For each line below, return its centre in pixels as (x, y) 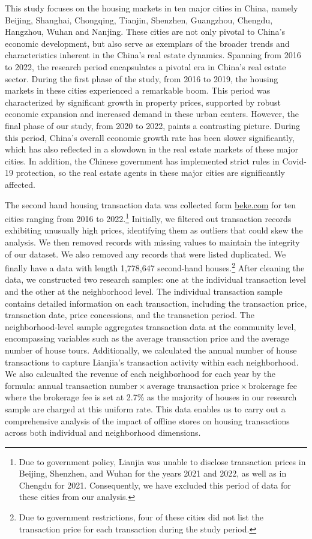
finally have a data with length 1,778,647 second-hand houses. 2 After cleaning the (155, 267)
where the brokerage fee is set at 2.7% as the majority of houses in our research (151, 397)
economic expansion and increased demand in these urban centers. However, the (152, 114)
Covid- (294, 161)
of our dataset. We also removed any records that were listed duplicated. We (145, 254)
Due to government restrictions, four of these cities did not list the (141, 517)
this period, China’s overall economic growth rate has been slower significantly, (150, 137)
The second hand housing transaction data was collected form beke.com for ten (150, 204)
